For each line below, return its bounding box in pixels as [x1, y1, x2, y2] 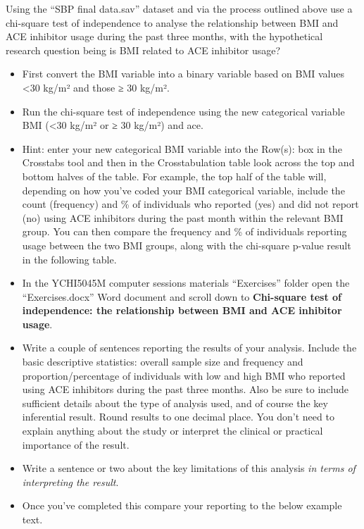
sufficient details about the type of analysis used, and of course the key [22, 395, 328, 410]
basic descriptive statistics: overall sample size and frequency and [22, 354, 303, 369]
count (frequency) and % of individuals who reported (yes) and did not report [22, 197, 359, 211]
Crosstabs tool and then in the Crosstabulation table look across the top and [22, 155, 355, 170]
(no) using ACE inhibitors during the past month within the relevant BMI [22, 210, 344, 225]
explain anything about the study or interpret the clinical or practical [22, 423, 323, 438]
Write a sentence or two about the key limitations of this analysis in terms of [22, 461, 356, 475]
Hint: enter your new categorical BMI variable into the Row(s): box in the [22, 141, 342, 156]
